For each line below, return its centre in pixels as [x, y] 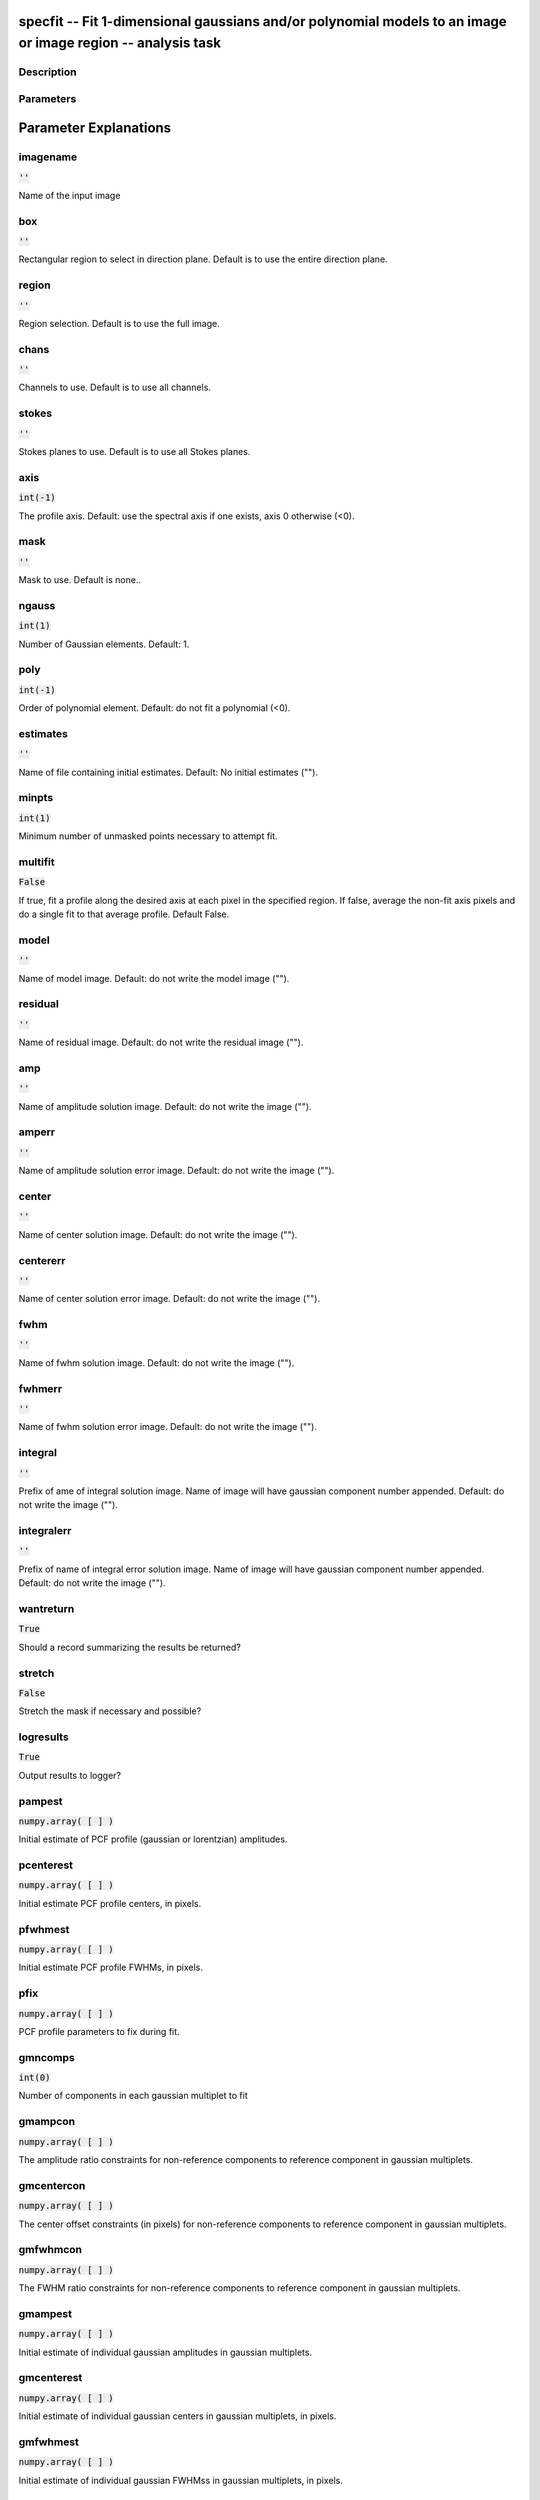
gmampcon [46, 2122]
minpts [36, 798]
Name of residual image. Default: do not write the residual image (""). [161, 1042]
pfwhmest [44, 1929]
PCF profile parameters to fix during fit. [99, 2031]
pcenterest [46, 1865]
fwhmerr [40, 1388]
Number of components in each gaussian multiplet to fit [133, 2096]
